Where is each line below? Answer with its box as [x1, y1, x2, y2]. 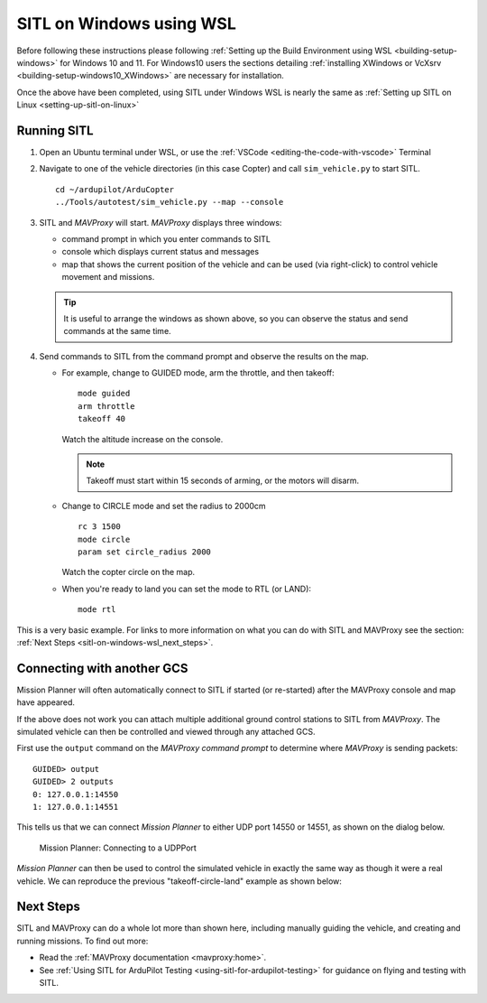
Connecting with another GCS [16, 660, 188, 676]
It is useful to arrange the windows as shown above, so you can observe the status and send [63, 312, 409, 324]
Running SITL [16, 123, 94, 138]
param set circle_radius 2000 [78, 547, 212, 557]
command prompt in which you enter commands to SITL [61, 233, 271, 244]
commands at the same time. [63, 326, 171, 337]
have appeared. [16, 697, 76, 708]
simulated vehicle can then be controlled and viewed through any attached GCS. [16, 727, 316, 738]
